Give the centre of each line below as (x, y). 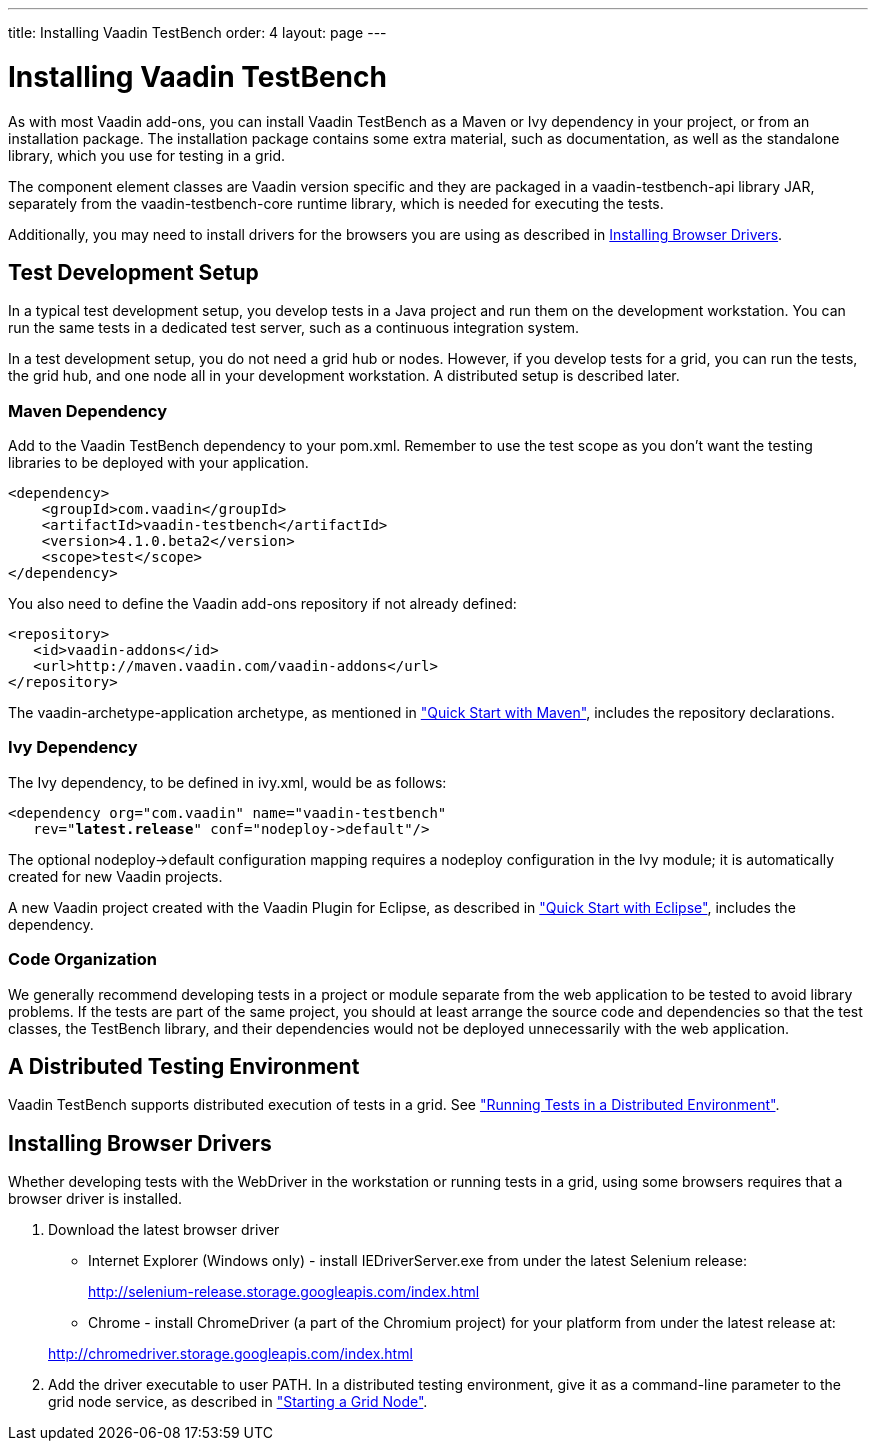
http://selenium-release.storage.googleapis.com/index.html (284, 1292)
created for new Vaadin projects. (115, 876)
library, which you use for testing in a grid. (147, 155)
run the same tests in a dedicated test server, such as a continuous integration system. (294, 328)
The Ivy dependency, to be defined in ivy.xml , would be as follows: (227, 782)
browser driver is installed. (95, 1199)
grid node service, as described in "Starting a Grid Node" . (238, 1402)
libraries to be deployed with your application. (158, 463)
